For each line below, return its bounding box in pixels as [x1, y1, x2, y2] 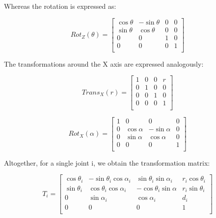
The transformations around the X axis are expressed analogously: [4, 58, 204, 69]
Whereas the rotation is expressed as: [4, 1, 116, 11]
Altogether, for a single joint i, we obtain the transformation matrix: [4, 157, 210, 168]
